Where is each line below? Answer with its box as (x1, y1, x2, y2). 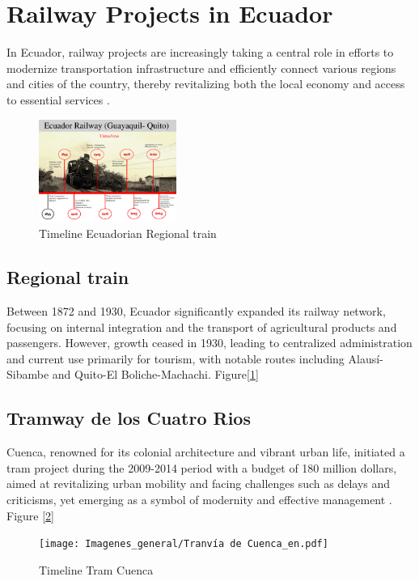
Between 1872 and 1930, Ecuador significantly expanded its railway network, (6, 303, 386, 320)
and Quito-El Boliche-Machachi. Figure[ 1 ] (52, 366, 259, 383)
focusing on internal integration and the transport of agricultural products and (6, 318, 397, 335)
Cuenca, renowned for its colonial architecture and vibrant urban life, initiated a (6, 443, 405, 460)
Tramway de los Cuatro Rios (6, 405, 251, 430)
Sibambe (6, 366, 49, 383)
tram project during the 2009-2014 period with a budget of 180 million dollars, (6, 459, 397, 476)
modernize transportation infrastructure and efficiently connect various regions (6, 59, 396, 76)
